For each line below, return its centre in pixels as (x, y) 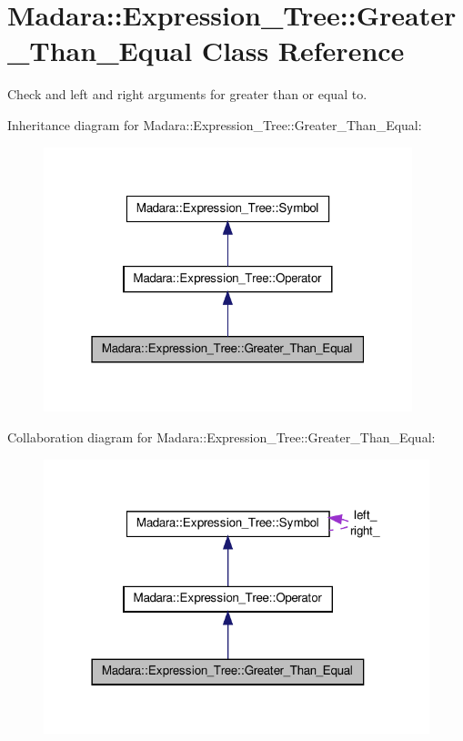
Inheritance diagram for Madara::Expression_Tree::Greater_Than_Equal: (215, 124)
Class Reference (303, 51)
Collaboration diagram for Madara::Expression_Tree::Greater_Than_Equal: (221, 436)
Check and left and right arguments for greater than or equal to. (187, 94)
